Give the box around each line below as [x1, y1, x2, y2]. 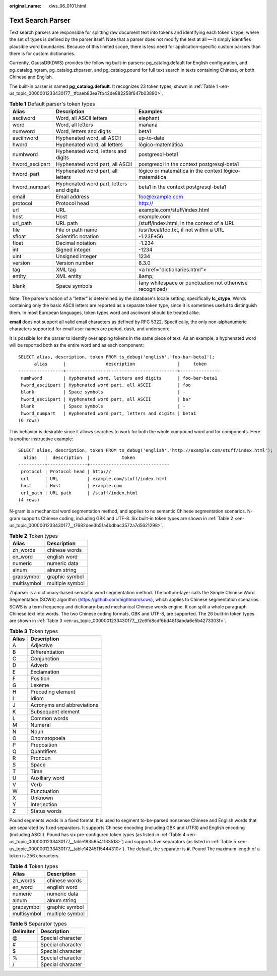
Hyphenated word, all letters [55, 141, 123, 148]
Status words [30, 808, 62, 815]
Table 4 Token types [9, 862, 58, 869]
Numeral [30, 722, 51, 729]
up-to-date [138, 134, 165, 141]
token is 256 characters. [9, 853, 60, 859]
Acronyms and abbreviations [30, 702, 99, 709]
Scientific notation [55, 233, 99, 240]
